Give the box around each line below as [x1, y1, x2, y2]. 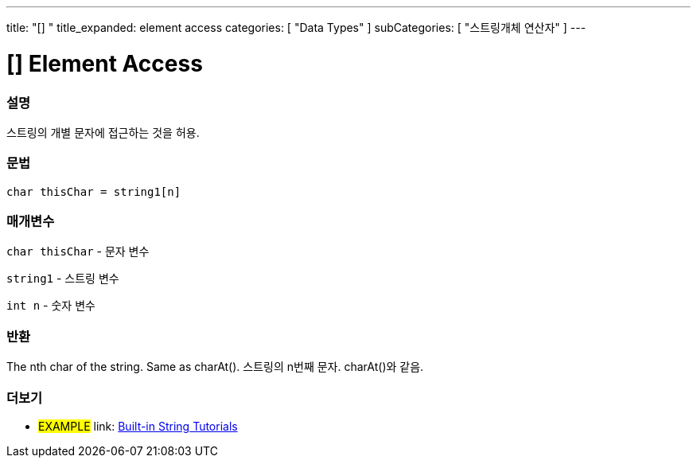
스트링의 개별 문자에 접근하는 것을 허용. [6, 125, 200, 139]
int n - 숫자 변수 [6, 298, 95, 313]
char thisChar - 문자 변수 [6, 244, 150, 259]
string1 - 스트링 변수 [6, 271, 119, 286]
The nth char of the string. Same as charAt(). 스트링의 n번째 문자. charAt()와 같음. [6, 360, 424, 374]
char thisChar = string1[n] [6, 185, 181, 198]
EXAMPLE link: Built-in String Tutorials [38, 419, 238, 433]
